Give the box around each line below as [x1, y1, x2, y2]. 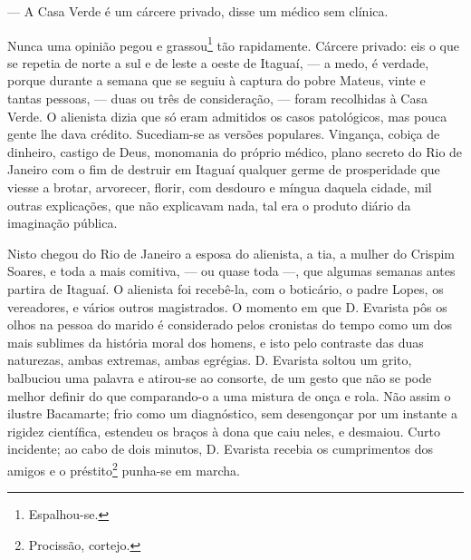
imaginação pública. [7, 213, 118, 232]
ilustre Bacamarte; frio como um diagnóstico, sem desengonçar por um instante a [7, 404, 457, 423]
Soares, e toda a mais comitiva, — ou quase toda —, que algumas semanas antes [7, 261, 456, 280]
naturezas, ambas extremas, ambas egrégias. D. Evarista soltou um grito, [7, 350, 412, 369]
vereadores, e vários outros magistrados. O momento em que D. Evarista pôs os [7, 297, 447, 316]
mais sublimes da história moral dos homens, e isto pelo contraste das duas [7, 332, 424, 351]
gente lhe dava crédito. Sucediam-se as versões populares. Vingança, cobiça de [7, 124, 440, 143]
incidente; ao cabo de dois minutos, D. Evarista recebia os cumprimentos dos [7, 439, 433, 458]
